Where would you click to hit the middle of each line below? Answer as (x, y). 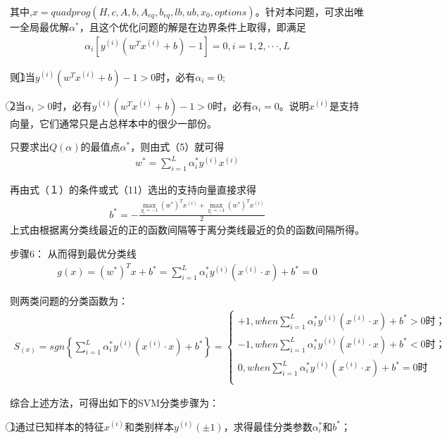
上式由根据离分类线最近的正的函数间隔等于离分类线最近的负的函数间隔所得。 (187, 230)
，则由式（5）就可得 (177, 147)
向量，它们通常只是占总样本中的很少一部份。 (113, 123)
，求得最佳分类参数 (268, 426)
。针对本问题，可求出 (304, 11)
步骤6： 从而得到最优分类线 (73, 253)
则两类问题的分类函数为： (69, 301)
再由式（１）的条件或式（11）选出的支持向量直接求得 (133, 190)
